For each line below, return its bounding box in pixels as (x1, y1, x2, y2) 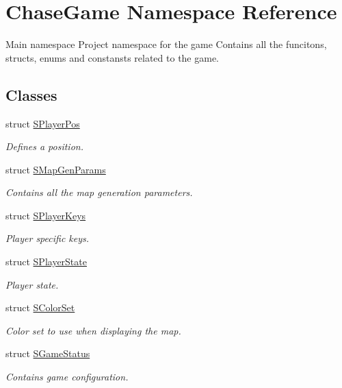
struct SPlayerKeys (5, 208, 86, 222)
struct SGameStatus (5, 346, 90, 361)
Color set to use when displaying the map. (5, 323, 181, 337)
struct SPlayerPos (5, 116, 80, 130)
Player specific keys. (5, 231, 90, 245)
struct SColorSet (5, 300, 75, 315)
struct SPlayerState (5, 254, 87, 269)
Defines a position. (5, 139, 83, 154)
